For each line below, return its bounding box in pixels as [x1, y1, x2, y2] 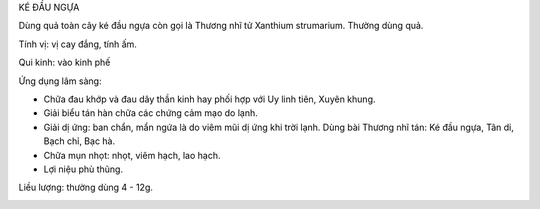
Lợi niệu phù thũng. [43, 163, 124, 175]
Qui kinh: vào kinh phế [18, 56, 111, 69]
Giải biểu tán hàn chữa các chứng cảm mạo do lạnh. [43, 107, 259, 119]
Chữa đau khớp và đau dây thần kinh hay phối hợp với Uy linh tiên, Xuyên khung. [43, 93, 376, 105]
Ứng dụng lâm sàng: [18, 75, 102, 87]
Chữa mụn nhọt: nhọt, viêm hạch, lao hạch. [43, 149, 221, 161]
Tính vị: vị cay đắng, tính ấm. [18, 38, 137, 50]
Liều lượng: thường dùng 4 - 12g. [18, 181, 154, 194]
